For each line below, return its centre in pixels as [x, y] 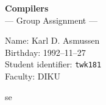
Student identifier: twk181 [53, 64]
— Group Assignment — [51, 20]
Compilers [27, 8]
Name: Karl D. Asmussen [52, 40]
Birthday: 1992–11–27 [45, 52]
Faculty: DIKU [33, 76]
